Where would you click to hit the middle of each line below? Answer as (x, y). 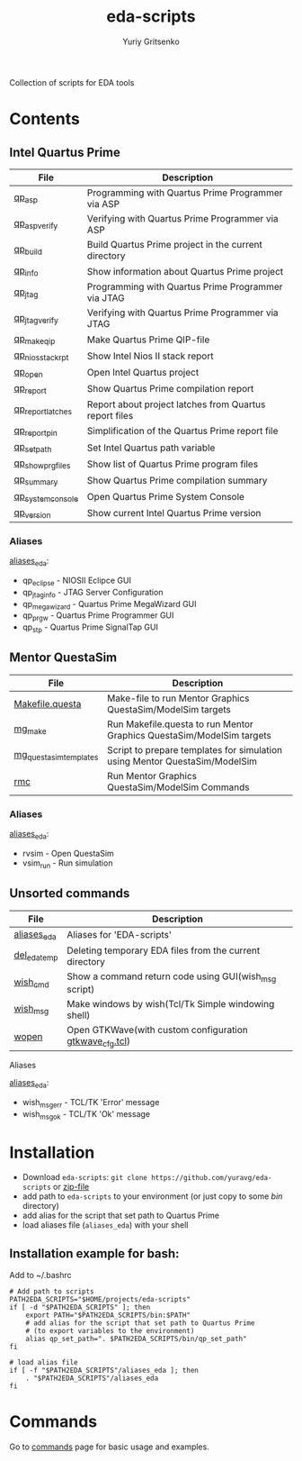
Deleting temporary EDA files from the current (164, 950)
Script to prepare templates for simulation (195, 749)
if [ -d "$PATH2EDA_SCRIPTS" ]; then (80, 1308)
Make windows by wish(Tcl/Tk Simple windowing (171, 1003)
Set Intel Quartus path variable (151, 448)
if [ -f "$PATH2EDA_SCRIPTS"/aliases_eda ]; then (104, 1371)
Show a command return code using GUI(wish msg (172, 977)
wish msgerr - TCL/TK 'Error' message (91, 1103)
